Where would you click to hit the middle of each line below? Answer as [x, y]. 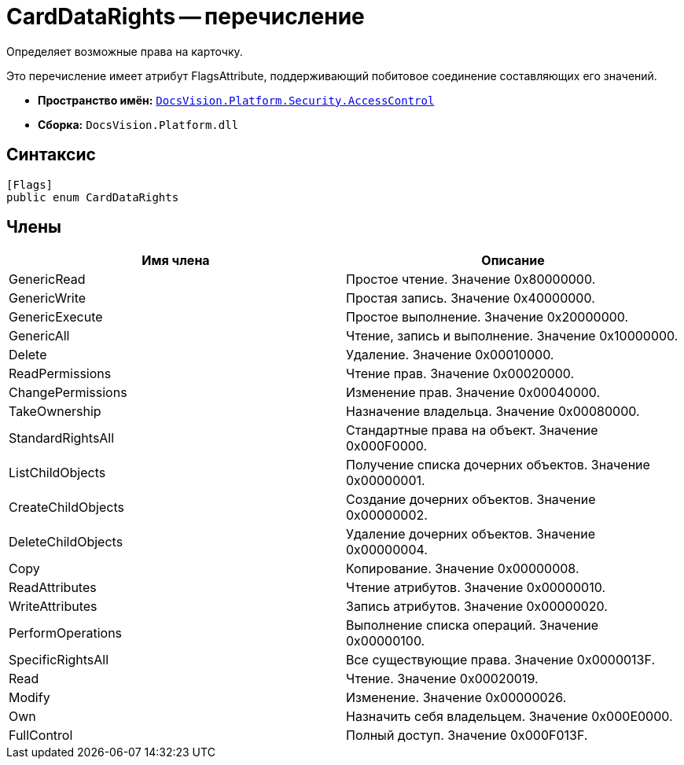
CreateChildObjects [66, 508]
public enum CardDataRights [93, 197]
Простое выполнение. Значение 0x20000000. [487, 317]
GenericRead [47, 280]
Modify [29, 698]
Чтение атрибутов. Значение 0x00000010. [476, 588]
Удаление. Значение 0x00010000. [450, 355]
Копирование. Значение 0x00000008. [463, 569]
